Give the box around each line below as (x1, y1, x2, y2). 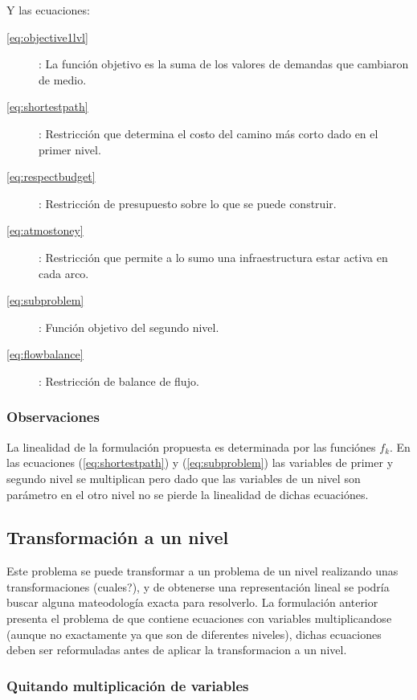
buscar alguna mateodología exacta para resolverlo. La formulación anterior (6, 594, 378, 611)
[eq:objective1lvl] (6, 28, 88, 45)
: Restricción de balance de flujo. (39, 372, 199, 389)
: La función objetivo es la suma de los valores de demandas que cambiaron (39, 55, 409, 72)
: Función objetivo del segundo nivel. (39, 318, 219, 335)
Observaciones (6, 407, 100, 427)
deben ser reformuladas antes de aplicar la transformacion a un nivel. (6, 641, 347, 658)
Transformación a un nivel (6, 525, 229, 550)
